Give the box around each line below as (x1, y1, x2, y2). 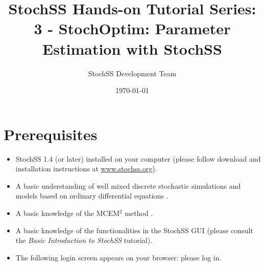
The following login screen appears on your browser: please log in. (15, 252, 222, 262)
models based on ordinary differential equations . (15, 190, 168, 201)
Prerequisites (4, 123, 98, 144)
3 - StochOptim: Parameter (34, 18, 231, 39)
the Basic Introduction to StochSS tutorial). (15, 235, 153, 246)
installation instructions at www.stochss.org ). (15, 163, 157, 174)
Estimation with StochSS (42, 38, 222, 59)
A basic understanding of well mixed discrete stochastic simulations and (15, 180, 241, 191)
